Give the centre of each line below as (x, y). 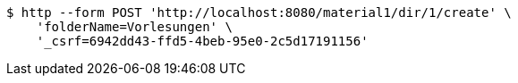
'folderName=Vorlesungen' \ (134, 27)
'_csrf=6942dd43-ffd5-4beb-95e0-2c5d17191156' (202, 41)
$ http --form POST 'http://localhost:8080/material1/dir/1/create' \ (259, 12)
